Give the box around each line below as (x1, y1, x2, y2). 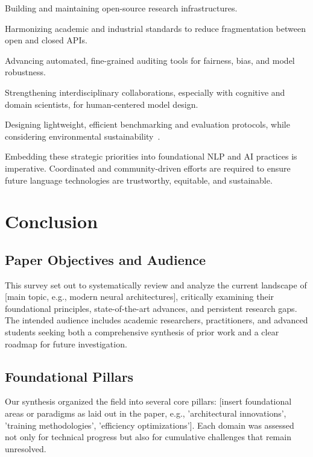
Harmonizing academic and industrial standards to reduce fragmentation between (5, 22, 306, 34)
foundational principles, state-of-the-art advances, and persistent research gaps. (5, 302, 297, 314)
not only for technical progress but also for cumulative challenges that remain (5, 431, 291, 443)
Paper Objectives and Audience (5, 250, 206, 269)
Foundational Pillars (5, 367, 134, 385)
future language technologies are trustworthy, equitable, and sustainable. (5, 173, 273, 186)
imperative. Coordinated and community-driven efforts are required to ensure (5, 161, 291, 174)
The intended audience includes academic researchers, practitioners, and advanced (5, 314, 308, 326)
